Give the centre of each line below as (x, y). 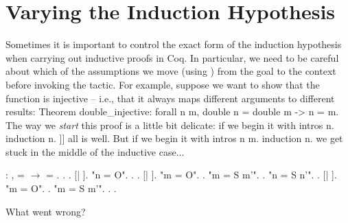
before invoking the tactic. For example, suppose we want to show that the (163, 84)
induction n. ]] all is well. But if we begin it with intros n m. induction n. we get (174, 138)
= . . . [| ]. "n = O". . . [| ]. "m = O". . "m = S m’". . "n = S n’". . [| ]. (192, 175)
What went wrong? (46, 211)
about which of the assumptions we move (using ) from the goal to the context (171, 71)
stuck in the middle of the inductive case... (95, 151)
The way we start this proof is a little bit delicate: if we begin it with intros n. (170, 125)
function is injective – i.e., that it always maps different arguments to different (170, 98)
